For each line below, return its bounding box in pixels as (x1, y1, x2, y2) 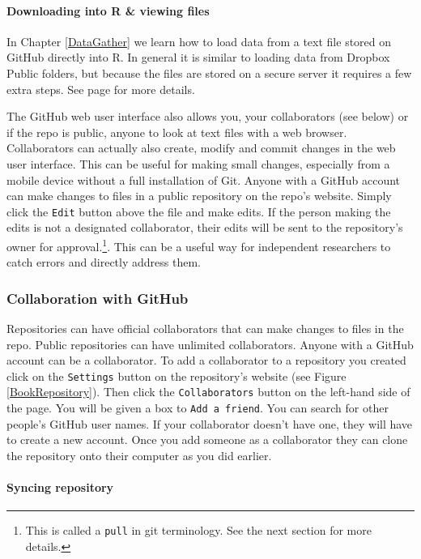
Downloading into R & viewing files (6, 2, 210, 19)
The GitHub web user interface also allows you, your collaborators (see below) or (6, 108, 409, 125)
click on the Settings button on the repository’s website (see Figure (6, 367, 347, 384)
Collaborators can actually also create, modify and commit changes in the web (6, 139, 396, 156)
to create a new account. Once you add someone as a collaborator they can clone (6, 431, 408, 448)
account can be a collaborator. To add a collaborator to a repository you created (6, 352, 406, 369)
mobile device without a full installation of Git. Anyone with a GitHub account (6, 171, 401, 188)
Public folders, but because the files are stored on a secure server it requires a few (6, 64, 412, 81)
